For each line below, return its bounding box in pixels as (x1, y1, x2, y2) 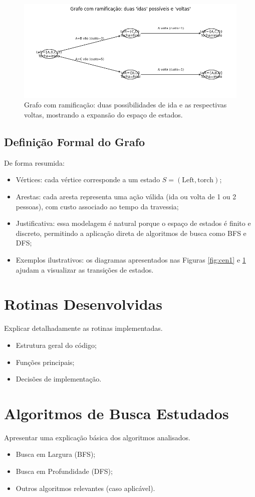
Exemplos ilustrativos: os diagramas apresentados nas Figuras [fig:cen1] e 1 (16, 255, 246, 265)
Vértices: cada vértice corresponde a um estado (16, 174, 160, 185)
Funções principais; (16, 356, 75, 367)
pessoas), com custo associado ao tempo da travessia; (16, 201, 179, 211)
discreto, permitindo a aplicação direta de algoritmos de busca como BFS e (16, 227, 246, 238)
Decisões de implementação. (16, 374, 102, 384)
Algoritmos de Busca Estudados (4, 403, 229, 423)
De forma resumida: (4, 157, 65, 168)
